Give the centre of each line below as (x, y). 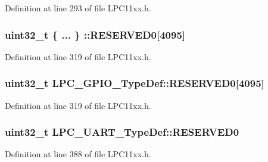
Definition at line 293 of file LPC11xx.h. (78, 8)
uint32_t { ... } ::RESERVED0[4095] (95, 34)
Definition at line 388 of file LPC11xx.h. (78, 154)
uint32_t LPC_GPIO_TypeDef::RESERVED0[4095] (135, 83)
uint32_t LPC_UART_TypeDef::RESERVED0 (122, 132)
